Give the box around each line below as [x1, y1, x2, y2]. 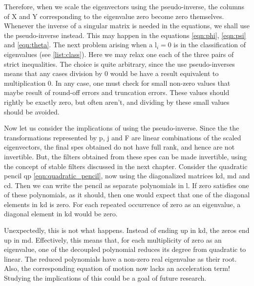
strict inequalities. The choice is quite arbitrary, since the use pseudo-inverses [4, 58, 235, 69]
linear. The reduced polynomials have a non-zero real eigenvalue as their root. [4, 253, 237, 264]
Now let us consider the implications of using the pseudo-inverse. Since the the [4, 123, 239, 133]
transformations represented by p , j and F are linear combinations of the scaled [4, 132, 241, 142]
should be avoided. [4, 106, 60, 116]
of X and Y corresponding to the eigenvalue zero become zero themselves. [4, 11, 224, 21]
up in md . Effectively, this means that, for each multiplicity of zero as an [4, 234, 222, 245]
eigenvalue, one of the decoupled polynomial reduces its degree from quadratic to [4, 244, 246, 254]
